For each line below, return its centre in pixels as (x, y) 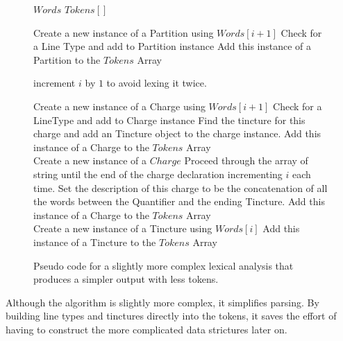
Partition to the (67, 59)
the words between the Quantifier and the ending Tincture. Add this (179, 201)
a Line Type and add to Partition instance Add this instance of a (173, 46)
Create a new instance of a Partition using (124, 32)
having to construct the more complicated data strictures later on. (147, 329)
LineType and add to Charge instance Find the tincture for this (169, 120)
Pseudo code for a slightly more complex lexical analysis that (164, 265)
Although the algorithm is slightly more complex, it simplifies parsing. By (162, 302)
